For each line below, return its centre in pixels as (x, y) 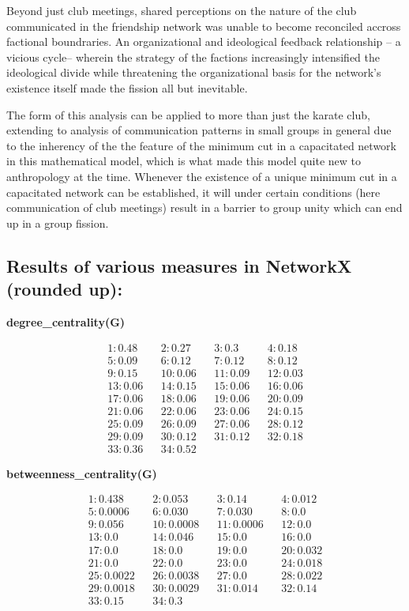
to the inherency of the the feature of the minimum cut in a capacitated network (201, 145)
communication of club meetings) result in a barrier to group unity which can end (204, 207)
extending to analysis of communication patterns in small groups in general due (199, 130)
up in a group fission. (58, 223)
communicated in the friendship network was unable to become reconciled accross (204, 26)
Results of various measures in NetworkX (179, 265)
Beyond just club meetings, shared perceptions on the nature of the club (182, 10)
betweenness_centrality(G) (82, 473)
